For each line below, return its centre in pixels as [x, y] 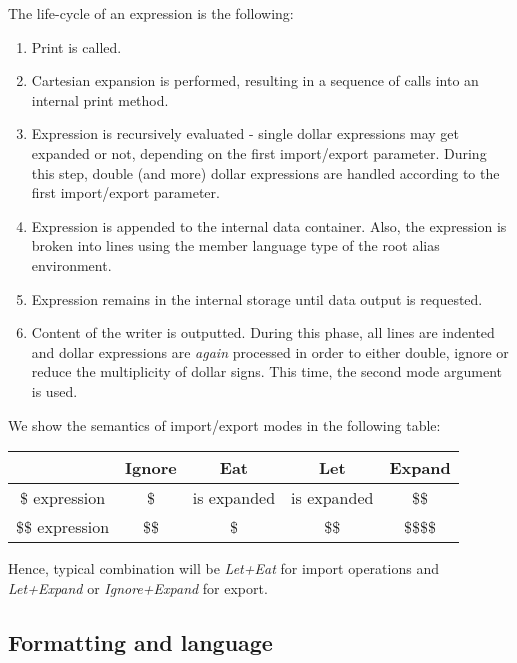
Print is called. [76, 46]
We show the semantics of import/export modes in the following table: [224, 424]
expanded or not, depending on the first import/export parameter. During [259, 152]
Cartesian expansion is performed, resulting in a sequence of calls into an [255, 80]
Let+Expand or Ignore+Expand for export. [138, 587]
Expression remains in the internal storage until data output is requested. [257, 298]
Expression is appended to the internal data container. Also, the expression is [269, 225]
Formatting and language [140, 641]
